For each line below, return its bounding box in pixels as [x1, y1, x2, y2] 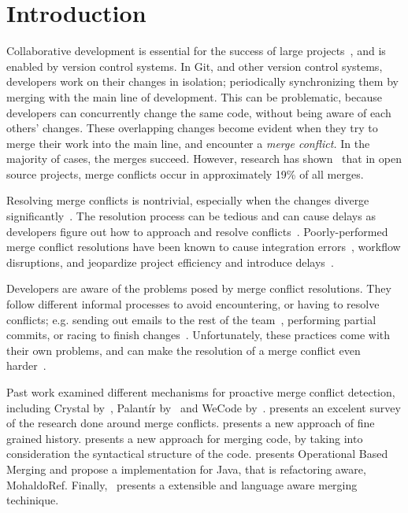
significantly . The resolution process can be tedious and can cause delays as [6, 208, 376, 224]
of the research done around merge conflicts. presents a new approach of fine [6, 415, 375, 431]
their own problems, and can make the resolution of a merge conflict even [6, 341, 361, 358]
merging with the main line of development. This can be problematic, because [6, 88, 382, 105]
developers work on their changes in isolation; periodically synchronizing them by [6, 73, 399, 90]
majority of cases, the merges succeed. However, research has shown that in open [6, 150, 402, 167]
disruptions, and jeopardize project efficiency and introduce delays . [6, 253, 334, 270]
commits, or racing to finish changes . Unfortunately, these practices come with [6, 327, 391, 343]
